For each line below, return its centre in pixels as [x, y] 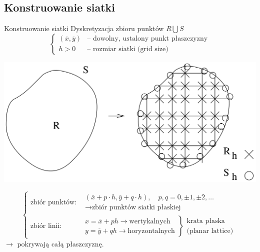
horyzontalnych [151, 231]
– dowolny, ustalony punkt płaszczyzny [147, 39]
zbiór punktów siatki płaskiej [136, 208]
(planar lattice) [210, 231]
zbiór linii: [46, 226]
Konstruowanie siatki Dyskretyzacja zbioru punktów [84, 28]
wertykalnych [150, 221]
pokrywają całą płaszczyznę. [60, 243]
